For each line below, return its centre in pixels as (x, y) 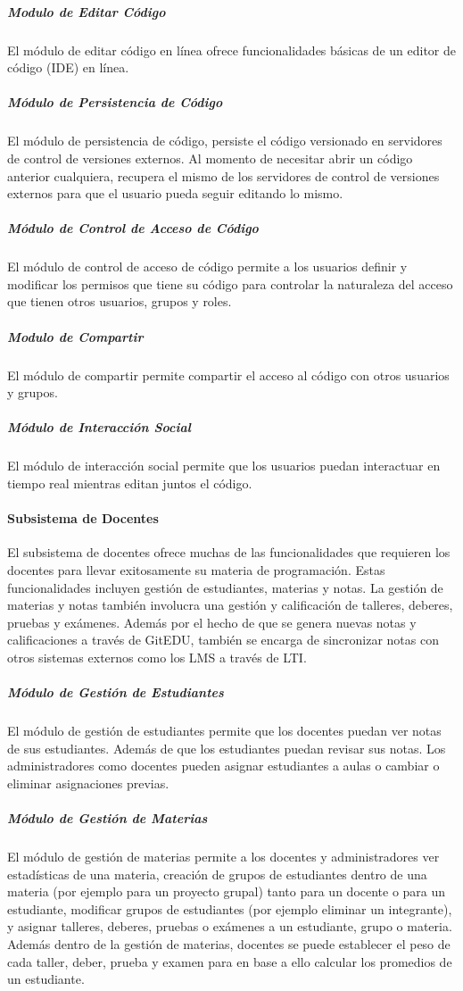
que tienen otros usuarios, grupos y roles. (120, 301)
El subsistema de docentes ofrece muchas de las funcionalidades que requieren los (229, 552)
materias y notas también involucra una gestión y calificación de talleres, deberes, (230, 605)
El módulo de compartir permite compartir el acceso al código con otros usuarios (228, 375)
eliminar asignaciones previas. (88, 783)
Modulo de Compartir (75, 336)
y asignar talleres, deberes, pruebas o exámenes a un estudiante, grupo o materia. (230, 926)
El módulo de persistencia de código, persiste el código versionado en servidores (225, 141)
